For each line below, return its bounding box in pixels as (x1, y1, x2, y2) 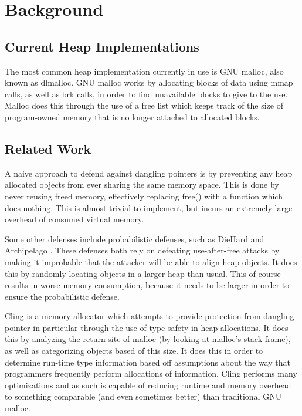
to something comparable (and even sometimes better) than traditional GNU (5, 390, 282, 403)
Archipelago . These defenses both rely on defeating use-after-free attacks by (5, 244, 280, 256)
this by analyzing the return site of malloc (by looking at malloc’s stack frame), (5, 333, 291, 345)
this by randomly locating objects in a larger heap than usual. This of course (5, 267, 281, 279)
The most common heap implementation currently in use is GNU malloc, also (5, 65, 284, 77)
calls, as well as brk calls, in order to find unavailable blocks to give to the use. (5, 87, 288, 100)
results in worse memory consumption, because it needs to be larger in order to (5, 279, 290, 291)
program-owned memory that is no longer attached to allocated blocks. (5, 110, 260, 123)
